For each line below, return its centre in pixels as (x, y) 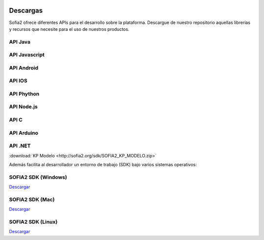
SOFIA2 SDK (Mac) (32, 199)
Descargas (26, 11)
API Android (24, 67)
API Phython (24, 94)
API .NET (20, 146)
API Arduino (24, 133)
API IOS (18, 81)
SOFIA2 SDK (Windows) (38, 177)
